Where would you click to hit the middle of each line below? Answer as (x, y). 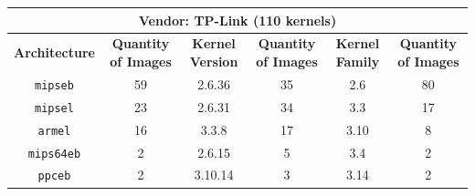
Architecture (54, 52)
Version (214, 61)
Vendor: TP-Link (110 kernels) (237, 20)
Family (358, 61)
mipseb (54, 85)
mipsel (54, 108)
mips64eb (54, 154)
